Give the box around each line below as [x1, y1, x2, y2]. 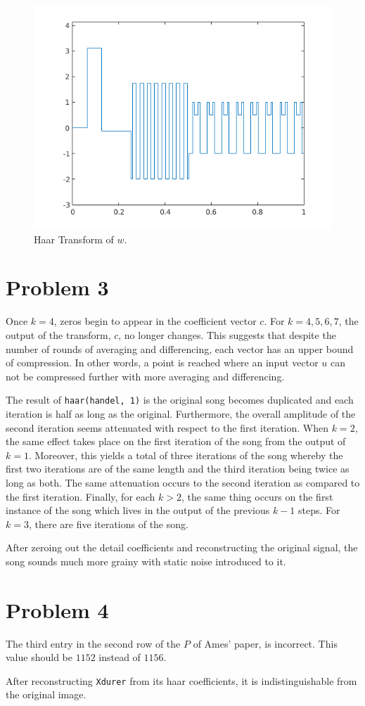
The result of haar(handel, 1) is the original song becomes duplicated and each [6, 392, 354, 407]
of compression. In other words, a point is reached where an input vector [6, 355, 319, 370]
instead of [98, 650, 141, 665]
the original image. [6, 687, 87, 702]
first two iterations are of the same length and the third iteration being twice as [6, 461, 350, 476]
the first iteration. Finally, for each [6, 489, 155, 503]
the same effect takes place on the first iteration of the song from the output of [6, 434, 346, 449]
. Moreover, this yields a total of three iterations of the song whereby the [28, 447, 343, 462]
